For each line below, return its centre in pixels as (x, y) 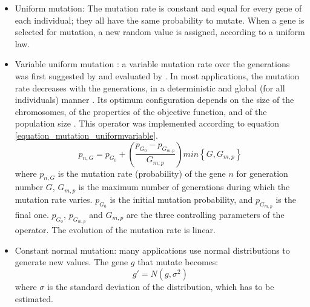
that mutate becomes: (178, 262)
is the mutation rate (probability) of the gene (142, 173)
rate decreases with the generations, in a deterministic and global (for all (150, 87)
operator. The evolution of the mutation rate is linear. (115, 230)
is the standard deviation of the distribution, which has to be (160, 286)
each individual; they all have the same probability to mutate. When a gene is (160, 20)
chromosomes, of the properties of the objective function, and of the (141, 111)
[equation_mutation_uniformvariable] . (87, 135)
